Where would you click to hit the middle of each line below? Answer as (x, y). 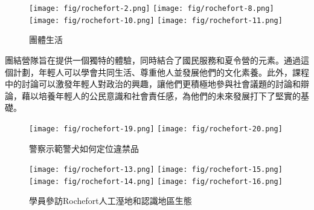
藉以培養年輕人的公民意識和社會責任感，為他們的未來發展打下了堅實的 (161, 95)
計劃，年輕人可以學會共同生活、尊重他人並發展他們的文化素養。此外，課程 (161, 72)
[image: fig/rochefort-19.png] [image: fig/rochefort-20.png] (156, 129)
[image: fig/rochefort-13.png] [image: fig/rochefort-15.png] (156, 170)
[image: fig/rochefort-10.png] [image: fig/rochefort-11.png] (156, 20)
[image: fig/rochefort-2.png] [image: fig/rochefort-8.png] (152, 8)
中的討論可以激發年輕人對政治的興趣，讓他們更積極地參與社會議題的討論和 (153, 84)
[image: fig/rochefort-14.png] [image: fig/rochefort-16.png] (156, 181)
